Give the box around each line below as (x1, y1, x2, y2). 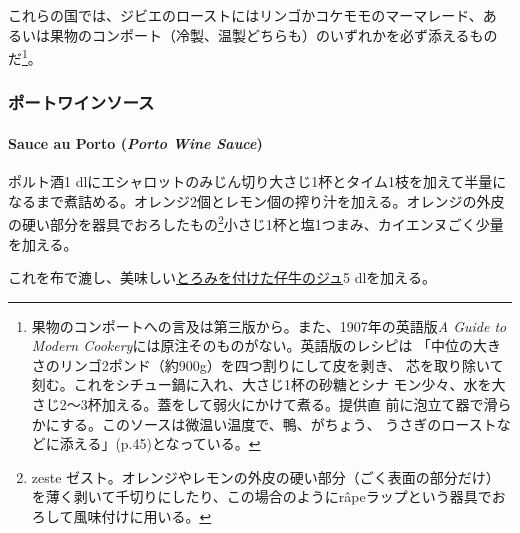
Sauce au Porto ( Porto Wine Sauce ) (8, 132, 263, 153)
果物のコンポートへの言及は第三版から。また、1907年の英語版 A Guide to (31, 315, 507, 336)
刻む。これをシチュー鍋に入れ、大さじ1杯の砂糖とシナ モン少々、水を (31, 374, 492, 395)
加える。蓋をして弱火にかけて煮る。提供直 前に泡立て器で (101, 394, 484, 415)
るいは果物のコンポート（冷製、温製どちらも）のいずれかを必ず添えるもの (8, 24, 498, 45)
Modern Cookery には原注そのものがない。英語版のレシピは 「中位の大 (31, 335, 488, 356)
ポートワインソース (8, 90, 155, 115)
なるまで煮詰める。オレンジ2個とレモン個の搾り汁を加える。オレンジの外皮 (8, 190, 505, 211)
